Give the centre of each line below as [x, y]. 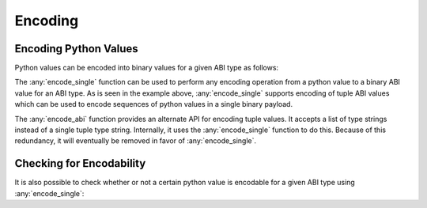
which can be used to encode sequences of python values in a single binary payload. [153, 104]
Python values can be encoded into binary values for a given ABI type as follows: [147, 68]
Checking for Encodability [80, 163]
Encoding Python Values [76, 49]
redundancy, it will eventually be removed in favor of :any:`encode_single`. [136, 141]
